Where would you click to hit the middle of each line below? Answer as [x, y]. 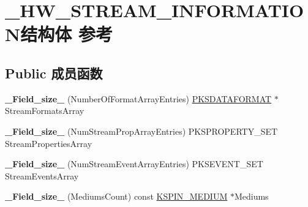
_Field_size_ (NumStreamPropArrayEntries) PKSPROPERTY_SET [141, 131]
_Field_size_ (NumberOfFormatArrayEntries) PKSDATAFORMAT [138, 98]
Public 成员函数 [54, 73]
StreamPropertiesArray [49, 143]
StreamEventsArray [42, 175]
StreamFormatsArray [45, 111]
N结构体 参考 [59, 34]
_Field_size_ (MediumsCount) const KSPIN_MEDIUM [116, 196]
